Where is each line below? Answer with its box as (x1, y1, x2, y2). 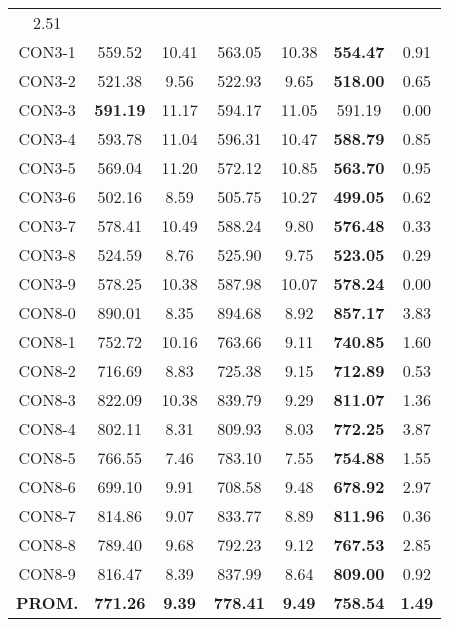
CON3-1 (18, 40, 76, 63)
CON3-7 (18, 214, 76, 237)
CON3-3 (18, 98, 76, 121)
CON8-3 (18, 388, 76, 411)
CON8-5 (18, 446, 76, 469)
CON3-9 (18, 272, 76, 295)
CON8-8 (18, 533, 76, 556)
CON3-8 (18, 243, 76, 266)
